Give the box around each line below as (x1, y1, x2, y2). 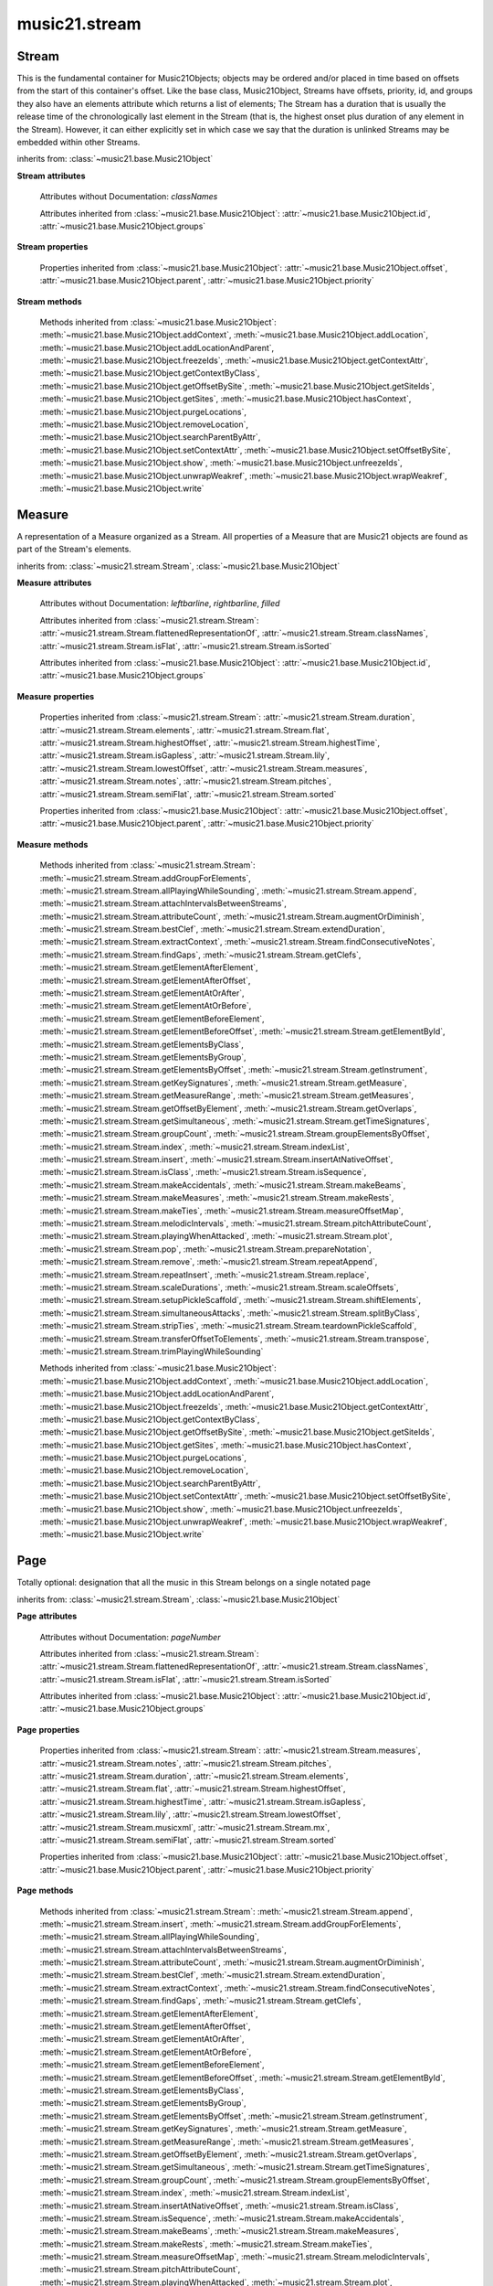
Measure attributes (16, 577, 92, 589)
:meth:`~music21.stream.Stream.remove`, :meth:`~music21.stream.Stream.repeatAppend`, (39, 1256, 378, 1267)
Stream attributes (16, 170, 86, 181)
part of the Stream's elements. (16, 544, 131, 555)
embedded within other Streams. (16, 137, 141, 148)
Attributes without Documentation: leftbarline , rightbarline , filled (39, 598, 280, 609)
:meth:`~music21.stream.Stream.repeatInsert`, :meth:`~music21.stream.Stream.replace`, (39, 1269, 370, 1280)
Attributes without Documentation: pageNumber (39, 1631, 221, 1642)
